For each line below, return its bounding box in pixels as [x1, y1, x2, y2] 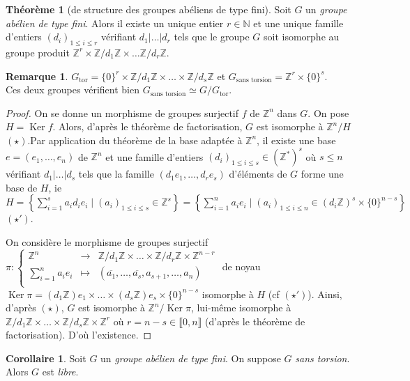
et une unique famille [253, 15, 344, 30]
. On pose [307, 105, 349, 120]
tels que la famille [78, 166, 154, 181]
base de [6, 180, 38, 194]
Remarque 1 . [6, 68, 68, 83]
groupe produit [6, 45, 70, 59]
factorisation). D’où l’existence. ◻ [6, 327, 152, 342]
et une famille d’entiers [105, 149, 204, 164]
